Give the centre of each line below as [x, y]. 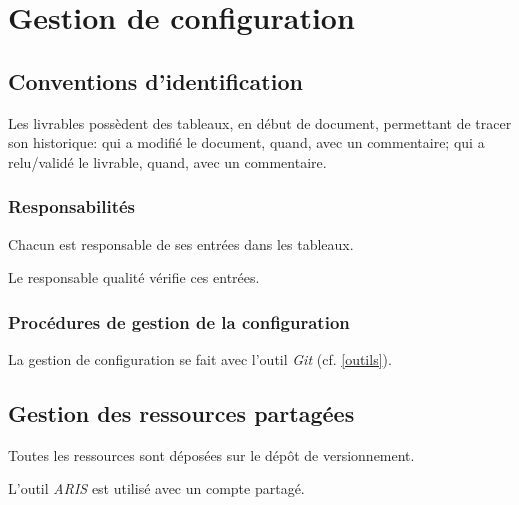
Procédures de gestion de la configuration [179, 321]
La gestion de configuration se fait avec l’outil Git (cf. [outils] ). [200, 358]
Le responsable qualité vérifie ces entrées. [134, 277]
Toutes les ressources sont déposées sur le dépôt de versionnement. [211, 454]
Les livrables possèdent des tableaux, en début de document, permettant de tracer [260, 122]
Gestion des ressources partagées [181, 412]
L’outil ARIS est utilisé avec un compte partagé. [156, 488]
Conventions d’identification [155, 80]
